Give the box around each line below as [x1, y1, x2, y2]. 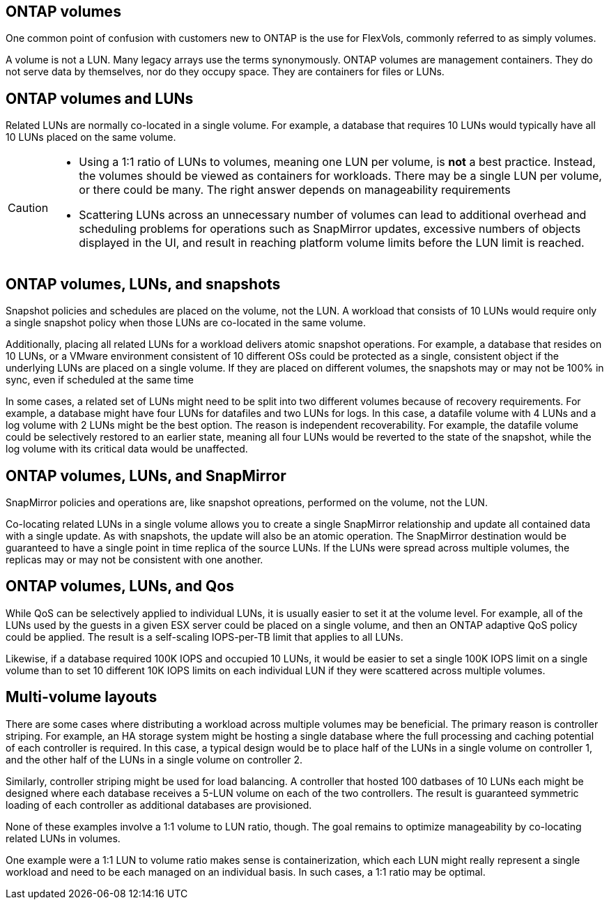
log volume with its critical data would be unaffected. [6, 443, 248, 455]
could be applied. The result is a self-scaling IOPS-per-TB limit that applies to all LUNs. [6, 630, 403, 643]
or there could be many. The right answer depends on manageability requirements [79, 183, 511, 197]
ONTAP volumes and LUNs [6, 89, 194, 107]
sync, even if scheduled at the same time [6, 374, 194, 386]
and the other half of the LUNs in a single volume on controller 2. [6, 753, 303, 766]
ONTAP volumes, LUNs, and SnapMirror [6, 466, 286, 485]
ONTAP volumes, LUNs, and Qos [6, 577, 235, 595]
